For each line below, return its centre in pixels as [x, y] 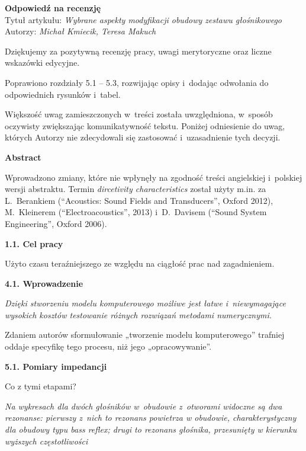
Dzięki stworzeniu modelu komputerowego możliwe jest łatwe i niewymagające [145, 303]
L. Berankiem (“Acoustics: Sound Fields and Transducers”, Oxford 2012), [139, 200]
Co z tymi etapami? [41, 386]
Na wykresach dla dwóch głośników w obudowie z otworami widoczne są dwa [144, 406]
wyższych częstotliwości [46, 441]
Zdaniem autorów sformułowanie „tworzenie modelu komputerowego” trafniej [145, 335]
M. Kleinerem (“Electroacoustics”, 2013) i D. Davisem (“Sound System [136, 212]
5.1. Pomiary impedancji [56, 366]
